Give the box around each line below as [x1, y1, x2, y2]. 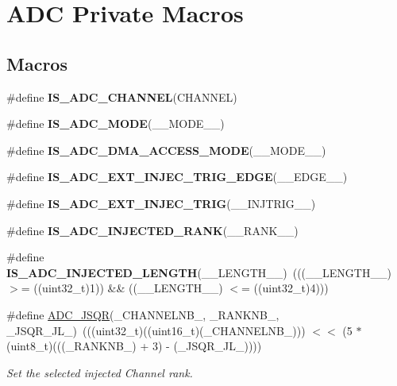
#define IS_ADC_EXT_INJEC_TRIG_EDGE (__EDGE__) [6, 168, 348, 185]
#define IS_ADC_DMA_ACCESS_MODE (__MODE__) [6, 141, 326, 158]
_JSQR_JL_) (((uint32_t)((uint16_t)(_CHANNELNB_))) [6, 322, 306, 338]
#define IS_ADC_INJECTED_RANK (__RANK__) [6, 222, 299, 238]
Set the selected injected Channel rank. [6, 364, 193, 380]
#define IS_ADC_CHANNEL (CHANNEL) [6, 88, 237, 105]
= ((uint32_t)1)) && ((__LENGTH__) [21, 280, 223, 296]
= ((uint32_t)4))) [241, 280, 329, 296]
